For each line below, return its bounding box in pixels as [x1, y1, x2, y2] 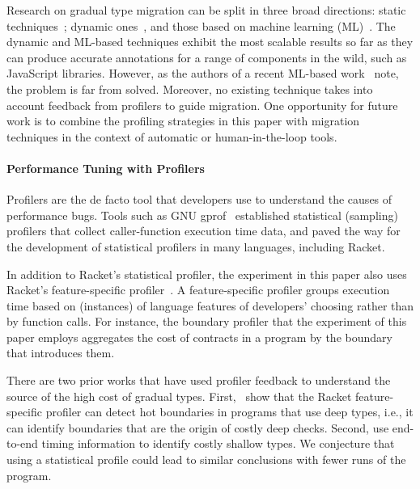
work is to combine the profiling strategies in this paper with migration [6, 112, 360, 129]
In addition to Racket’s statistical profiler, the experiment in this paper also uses [6, 265, 407, 282]
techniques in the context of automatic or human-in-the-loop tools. [6, 128, 337, 145]
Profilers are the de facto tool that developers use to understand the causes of [6, 191, 392, 208]
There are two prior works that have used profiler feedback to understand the [6, 372, 391, 389]
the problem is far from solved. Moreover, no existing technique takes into [6, 80, 373, 97]
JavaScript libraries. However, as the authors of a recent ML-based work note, [6, 65, 399, 82]
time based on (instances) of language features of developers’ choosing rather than [6, 297, 414, 314]
